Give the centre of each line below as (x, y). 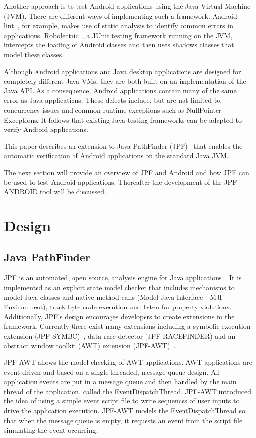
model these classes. (34, 54)
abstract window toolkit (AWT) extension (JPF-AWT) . (90, 345)
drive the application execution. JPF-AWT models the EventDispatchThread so (125, 410)
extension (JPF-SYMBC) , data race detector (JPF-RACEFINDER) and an (120, 335)
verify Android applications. (46, 129)
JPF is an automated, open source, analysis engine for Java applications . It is (123, 278)
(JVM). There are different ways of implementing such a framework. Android (121, 16)
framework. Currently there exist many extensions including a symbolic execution (127, 326)
